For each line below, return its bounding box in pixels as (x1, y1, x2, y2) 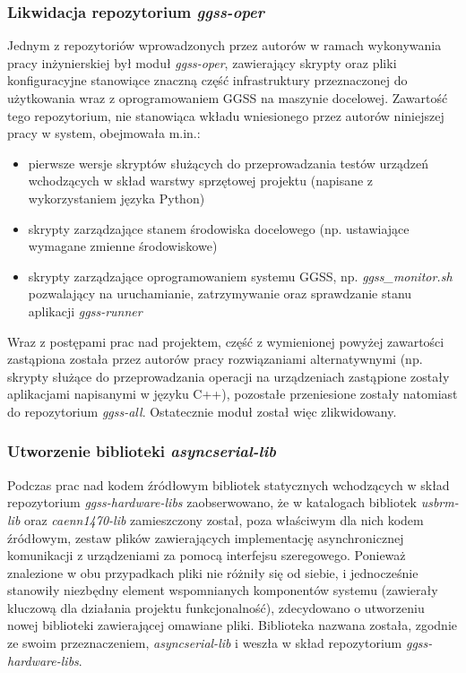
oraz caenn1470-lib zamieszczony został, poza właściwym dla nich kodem (23, 510, 424, 529)
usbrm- (420, 493, 459, 512)
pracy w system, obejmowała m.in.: (7, 124, 201, 142)
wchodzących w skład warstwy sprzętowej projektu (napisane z (28, 171, 374, 190)
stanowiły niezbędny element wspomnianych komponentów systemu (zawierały (7, 581, 438, 600)
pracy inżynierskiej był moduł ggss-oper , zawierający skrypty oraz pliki (7, 53, 397, 72)
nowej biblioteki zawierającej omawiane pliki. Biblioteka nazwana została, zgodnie (7, 616, 458, 634)
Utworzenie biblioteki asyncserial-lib (7, 440, 276, 462)
